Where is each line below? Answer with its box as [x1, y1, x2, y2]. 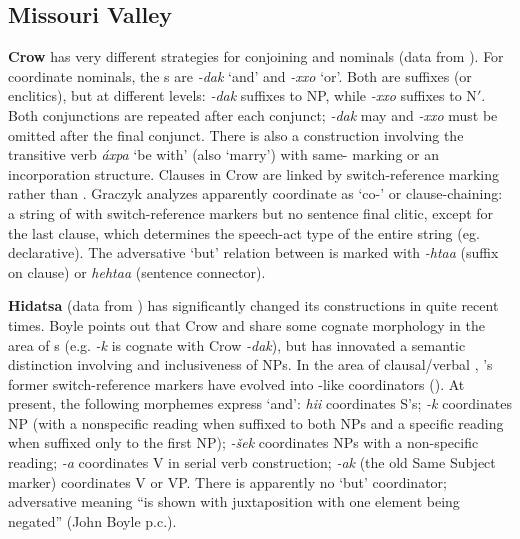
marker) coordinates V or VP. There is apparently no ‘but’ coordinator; [8, 471, 447, 492]
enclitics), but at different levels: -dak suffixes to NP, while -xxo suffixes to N [8, 85, 477, 106]
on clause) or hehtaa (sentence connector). [8, 261, 266, 282]
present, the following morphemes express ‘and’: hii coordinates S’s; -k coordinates [8, 393, 512, 414]
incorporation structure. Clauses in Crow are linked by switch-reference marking [8, 163, 500, 184]
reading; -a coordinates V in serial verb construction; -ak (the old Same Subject [8, 452, 496, 473]
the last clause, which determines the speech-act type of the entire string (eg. [8, 222, 480, 243]
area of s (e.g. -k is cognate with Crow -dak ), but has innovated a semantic [8, 334, 466, 355]
